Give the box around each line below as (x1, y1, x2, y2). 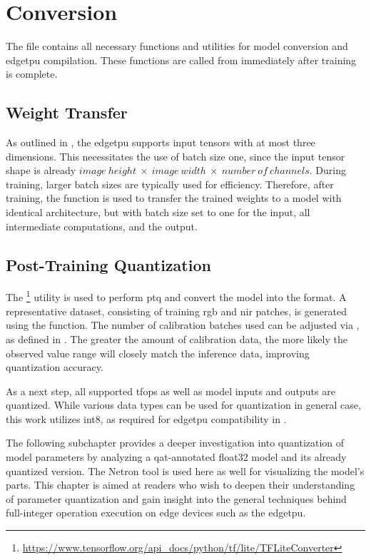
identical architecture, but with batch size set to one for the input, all (6, 205, 310, 220)
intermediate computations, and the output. (6, 218, 198, 233)
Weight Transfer (6, 101, 128, 123)
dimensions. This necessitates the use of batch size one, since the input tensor (6, 148, 345, 163)
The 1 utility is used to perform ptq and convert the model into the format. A (6, 287, 347, 305)
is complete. (6, 66, 58, 81)
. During (309, 163, 346, 178)
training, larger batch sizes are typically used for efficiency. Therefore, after (6, 176, 334, 191)
